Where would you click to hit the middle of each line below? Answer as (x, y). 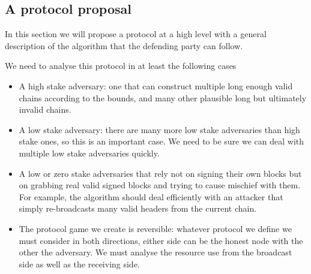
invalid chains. (45, 109)
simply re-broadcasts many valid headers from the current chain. (138, 208)
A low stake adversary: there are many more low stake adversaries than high (159, 129)
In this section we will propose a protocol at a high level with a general (136, 34)
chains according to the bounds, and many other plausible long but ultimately (163, 97)
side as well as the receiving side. (79, 264)
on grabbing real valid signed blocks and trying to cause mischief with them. (160, 185)
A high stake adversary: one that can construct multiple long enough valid (156, 85)
